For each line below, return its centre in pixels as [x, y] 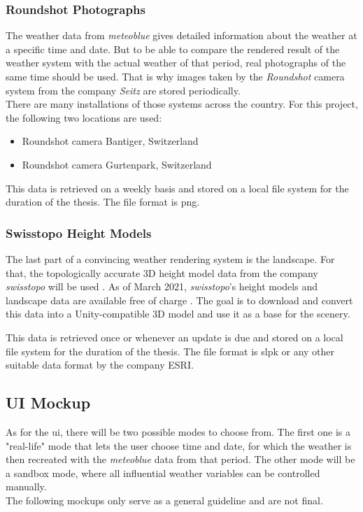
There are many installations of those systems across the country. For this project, [182, 104]
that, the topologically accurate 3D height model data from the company [162, 272]
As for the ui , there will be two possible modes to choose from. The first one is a [178, 431]
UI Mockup [48, 403]
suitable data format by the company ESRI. [100, 365]
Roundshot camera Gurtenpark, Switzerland [117, 164]
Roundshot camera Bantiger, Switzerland [110, 141]
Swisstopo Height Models [79, 233]
